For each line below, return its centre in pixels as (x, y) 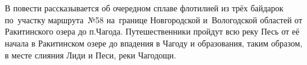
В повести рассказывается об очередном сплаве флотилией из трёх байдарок (144, 8)
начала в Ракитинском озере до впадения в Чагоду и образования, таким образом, (154, 43)
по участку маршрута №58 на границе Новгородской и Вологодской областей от (154, 19)
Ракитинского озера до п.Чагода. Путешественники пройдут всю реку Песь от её (152, 31)
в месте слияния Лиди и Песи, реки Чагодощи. (91, 55)
